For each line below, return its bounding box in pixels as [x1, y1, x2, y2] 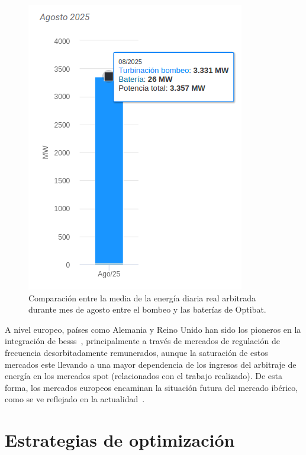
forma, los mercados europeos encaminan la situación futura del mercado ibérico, [5, 381, 298, 393]
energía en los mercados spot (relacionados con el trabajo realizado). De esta [5, 370, 282, 382]
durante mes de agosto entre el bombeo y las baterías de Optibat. [28, 303, 266, 316]
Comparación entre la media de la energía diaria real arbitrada [28, 291, 256, 304]
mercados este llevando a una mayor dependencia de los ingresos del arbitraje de [5, 358, 297, 370]
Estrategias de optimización [5, 428, 235, 452]
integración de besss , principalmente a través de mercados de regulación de [5, 335, 280, 347]
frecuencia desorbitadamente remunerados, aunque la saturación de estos [5, 346, 268, 358]
